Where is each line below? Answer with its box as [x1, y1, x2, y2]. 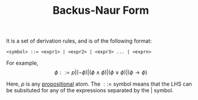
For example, [6, 59, 39, 66]
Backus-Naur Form [52, 4, 149, 17]
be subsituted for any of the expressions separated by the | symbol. [6, 87, 174, 94]
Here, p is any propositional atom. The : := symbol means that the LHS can [6, 80, 192, 87]
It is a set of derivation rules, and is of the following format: [6, 37, 152, 45]
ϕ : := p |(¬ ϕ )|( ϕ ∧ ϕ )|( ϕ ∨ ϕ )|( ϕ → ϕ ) [54, 69, 148, 76]
